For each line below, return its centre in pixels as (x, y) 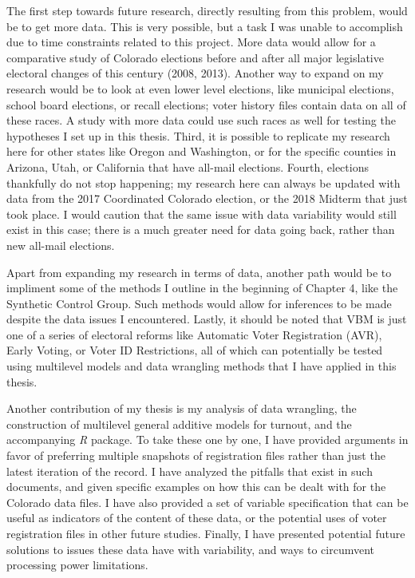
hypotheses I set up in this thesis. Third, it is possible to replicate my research (198, 135)
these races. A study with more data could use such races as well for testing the (201, 120)
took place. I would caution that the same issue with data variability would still (202, 214)
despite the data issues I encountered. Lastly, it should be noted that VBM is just (207, 319)
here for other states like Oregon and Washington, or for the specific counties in (202, 151)
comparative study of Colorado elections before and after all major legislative (195, 57)
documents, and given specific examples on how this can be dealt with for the (196, 487)
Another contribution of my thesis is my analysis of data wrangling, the (182, 408)
